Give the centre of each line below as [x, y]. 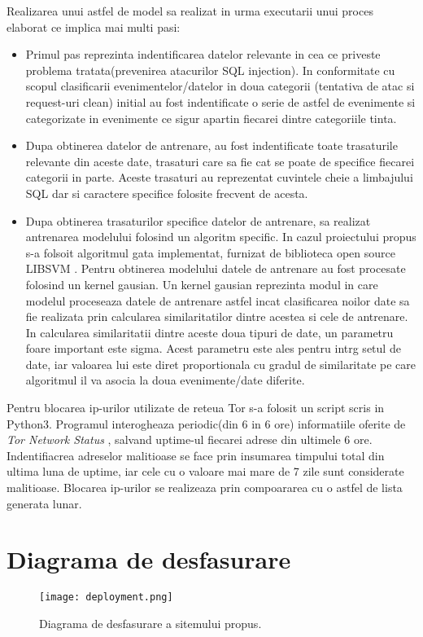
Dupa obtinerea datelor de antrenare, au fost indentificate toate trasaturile [211, 145]
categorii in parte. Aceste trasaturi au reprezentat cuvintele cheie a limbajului [219, 177]
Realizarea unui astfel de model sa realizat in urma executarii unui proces [190, 11]
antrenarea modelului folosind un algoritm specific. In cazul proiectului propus [221, 237]
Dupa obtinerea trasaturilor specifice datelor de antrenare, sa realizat [198, 220]
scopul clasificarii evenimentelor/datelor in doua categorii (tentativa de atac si [220, 86]
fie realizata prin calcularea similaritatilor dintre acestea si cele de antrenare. [217, 316]
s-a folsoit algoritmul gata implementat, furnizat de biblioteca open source [210, 252]
